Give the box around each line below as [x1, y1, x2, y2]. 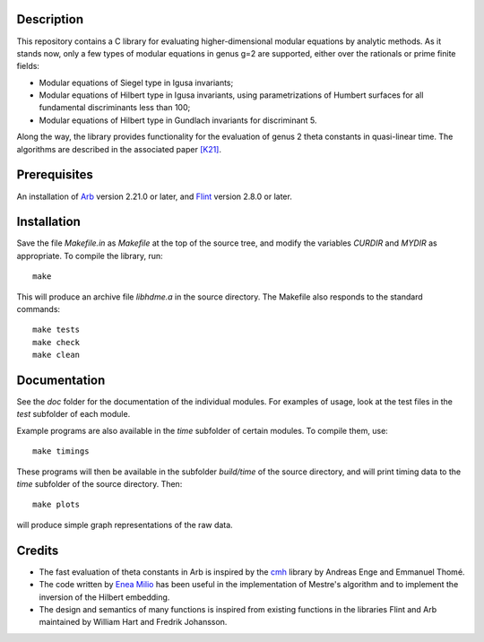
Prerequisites [16, 167, 93, 183]
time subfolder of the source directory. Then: [16, 479, 183, 490]
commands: [16, 304, 61, 315]
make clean [32, 350, 81, 360]
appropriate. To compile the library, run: [16, 250, 163, 261]
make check [32, 337, 81, 347]
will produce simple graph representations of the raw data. [16, 519, 233, 530]
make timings [32, 447, 90, 456]
